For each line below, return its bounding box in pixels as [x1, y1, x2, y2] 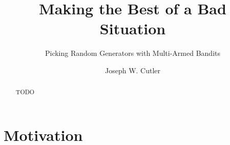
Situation [99, 18, 166, 39]
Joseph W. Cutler [104, 65, 161, 75]
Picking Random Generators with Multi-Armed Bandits [45, 48, 221, 58]
